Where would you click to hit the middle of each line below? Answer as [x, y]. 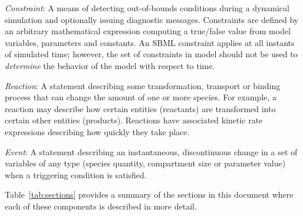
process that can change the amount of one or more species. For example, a [141, 97]
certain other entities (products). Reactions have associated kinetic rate [134, 120]
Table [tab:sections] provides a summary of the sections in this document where [149, 194]
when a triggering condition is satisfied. [76, 174]
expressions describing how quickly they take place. [97, 131]
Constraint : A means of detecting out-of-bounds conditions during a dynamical [147, 8]
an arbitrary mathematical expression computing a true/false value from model [148, 31]
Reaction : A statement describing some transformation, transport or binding [143, 85]
